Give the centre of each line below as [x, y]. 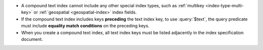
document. [32, 39]
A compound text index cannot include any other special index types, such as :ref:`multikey [113, 6]
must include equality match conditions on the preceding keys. [85, 26]
